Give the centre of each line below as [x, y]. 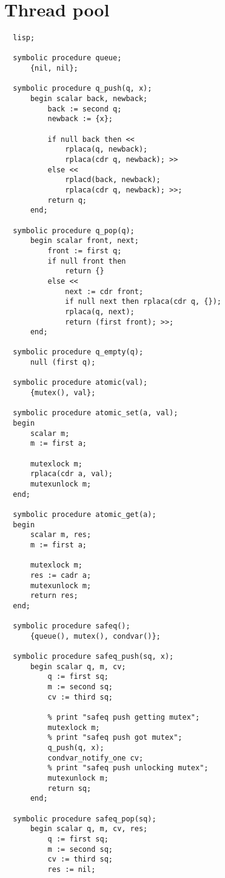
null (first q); [63, 363]
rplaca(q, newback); [106, 149]
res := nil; [72, 869]
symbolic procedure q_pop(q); [74, 230]
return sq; [69, 788]
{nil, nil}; [54, 68]
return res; [54, 596]
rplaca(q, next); [100, 311]
